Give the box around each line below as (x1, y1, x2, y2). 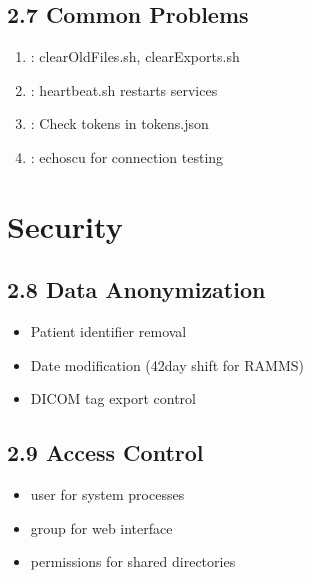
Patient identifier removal (30, 321, 187, 342)
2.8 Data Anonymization (7, 274, 266, 305)
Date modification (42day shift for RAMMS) (30, 354, 304, 375)
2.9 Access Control (7, 437, 204, 468)
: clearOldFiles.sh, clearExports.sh (30, 46, 240, 67)
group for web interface (30, 517, 173, 538)
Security (7, 205, 123, 246)
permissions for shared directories (30, 551, 236, 572)
